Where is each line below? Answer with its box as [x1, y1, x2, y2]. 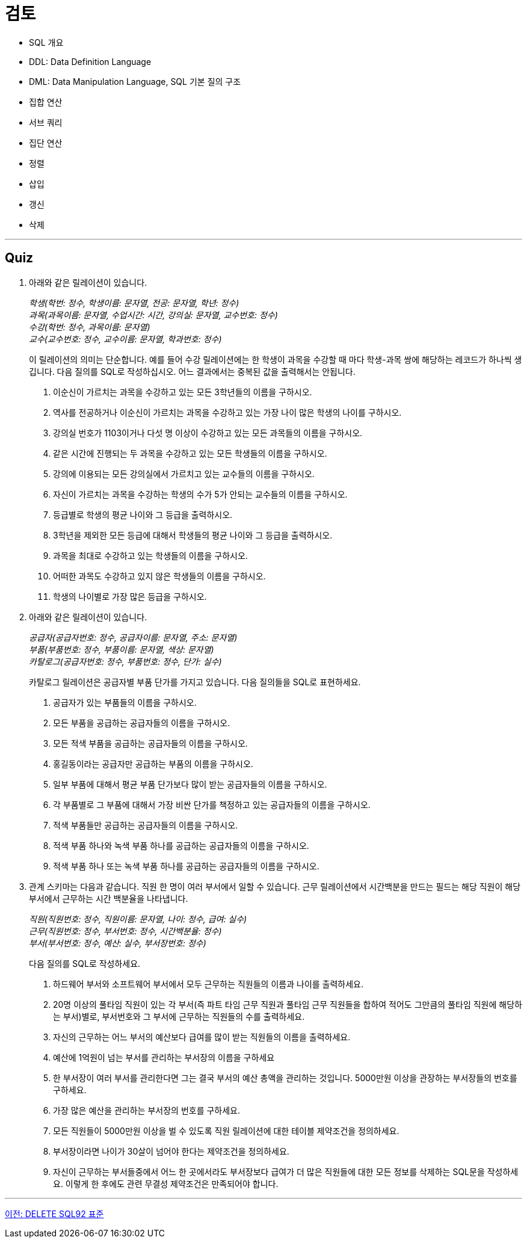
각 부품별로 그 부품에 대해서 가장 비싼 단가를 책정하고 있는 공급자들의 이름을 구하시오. [53, 799, 371, 810]
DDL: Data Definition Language [29, 56, 152, 67]
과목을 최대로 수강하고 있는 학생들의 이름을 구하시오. [53, 550, 248, 561]
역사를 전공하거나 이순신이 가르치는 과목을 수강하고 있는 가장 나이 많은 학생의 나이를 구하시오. [53, 407, 402, 418]
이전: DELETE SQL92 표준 [5, 1208, 104, 1219]
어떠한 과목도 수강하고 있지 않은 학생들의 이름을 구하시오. [53, 570, 266, 581]
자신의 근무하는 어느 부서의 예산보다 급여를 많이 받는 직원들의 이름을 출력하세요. [53, 1031, 351, 1042]
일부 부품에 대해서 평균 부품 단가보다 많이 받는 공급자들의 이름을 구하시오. [53, 779, 327, 789]
